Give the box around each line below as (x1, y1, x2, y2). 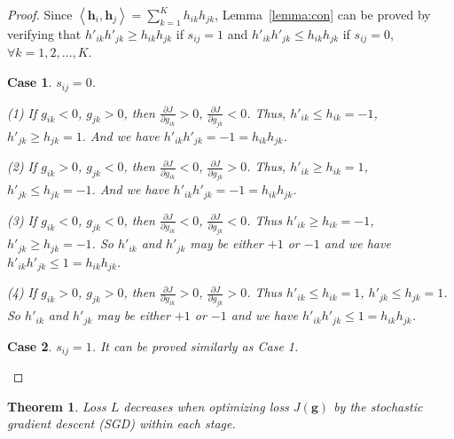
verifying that (7, 25, 82, 43)
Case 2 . (7, 336, 52, 355)
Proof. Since (7, 5, 73, 23)
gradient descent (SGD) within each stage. (7, 414, 236, 433)
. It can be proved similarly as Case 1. (91, 336, 299, 355)
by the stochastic (333, 396, 423, 415)
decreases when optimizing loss (123, 396, 289, 415)
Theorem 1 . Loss (7, 396, 106, 415)
